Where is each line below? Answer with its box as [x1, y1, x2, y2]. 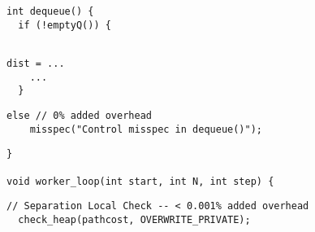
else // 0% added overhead [6, 109, 152, 121]
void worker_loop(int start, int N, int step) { [6, 175, 274, 187]
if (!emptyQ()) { [18, 19, 111, 31]
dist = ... [6, 57, 65, 69]
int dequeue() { [6, 6, 94, 17]
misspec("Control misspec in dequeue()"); [29, 123, 262, 135]
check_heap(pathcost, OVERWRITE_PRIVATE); [18, 213, 251, 225]
